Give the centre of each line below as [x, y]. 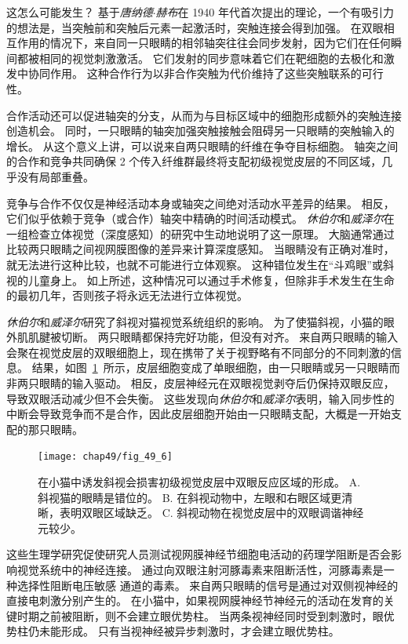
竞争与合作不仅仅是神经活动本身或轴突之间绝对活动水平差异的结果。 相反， [200, 203]
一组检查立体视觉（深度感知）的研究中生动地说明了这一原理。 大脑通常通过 [200, 233]
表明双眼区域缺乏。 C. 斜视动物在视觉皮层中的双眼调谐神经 [211, 513]
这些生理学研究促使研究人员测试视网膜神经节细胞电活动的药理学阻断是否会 [199, 554]
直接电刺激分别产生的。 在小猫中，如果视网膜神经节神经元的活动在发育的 [195, 600]
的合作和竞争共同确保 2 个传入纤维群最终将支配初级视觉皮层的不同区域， [194, 161]
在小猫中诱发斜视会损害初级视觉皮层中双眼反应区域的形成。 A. [199, 482]
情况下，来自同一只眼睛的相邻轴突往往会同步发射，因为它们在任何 [220, 43]
